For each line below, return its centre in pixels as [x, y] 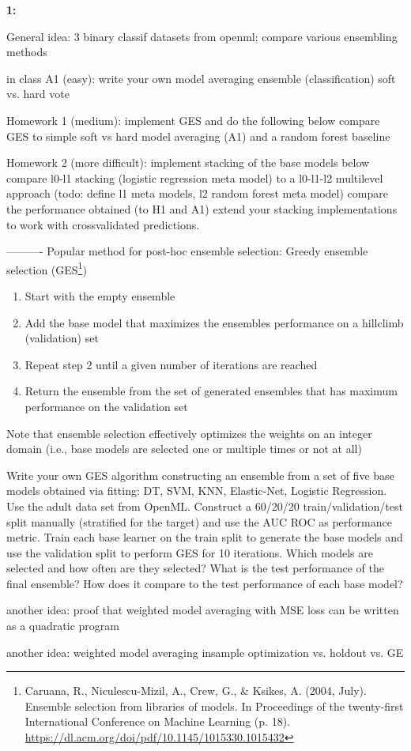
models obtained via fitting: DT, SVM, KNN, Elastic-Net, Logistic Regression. [197, 491]
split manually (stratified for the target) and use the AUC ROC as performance [199, 521]
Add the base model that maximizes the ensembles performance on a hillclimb [214, 322]
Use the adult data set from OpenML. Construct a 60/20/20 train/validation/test [205, 506]
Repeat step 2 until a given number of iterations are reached [171, 364]
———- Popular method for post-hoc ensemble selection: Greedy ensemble [187, 251]
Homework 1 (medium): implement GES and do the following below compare [193, 120]
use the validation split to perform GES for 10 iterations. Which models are [190, 552]
